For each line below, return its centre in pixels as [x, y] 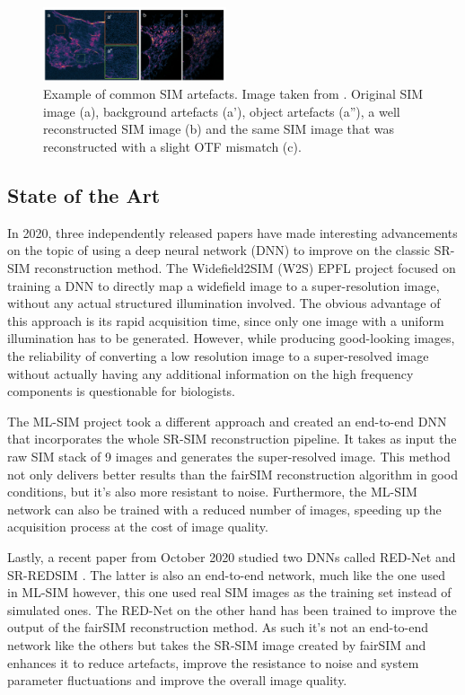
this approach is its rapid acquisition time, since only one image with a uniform [226, 320]
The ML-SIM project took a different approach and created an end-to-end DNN [227, 421]
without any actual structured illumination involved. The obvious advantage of [224, 303]
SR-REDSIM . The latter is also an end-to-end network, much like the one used [226, 574]
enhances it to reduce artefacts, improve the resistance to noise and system [213, 662]
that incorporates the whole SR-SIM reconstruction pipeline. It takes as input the [232, 439]
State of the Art [84, 195]
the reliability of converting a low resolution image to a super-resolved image [218, 356]
